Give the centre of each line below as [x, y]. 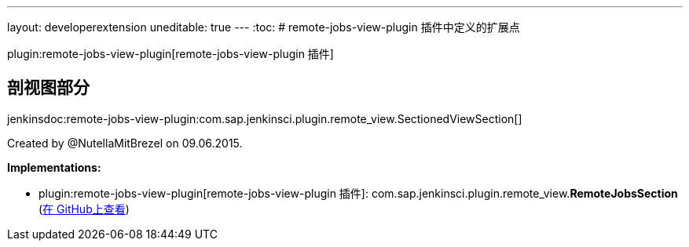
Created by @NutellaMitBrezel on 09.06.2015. [125, 143]
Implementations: [54, 167]
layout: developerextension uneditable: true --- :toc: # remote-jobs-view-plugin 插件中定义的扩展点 [264, 27]
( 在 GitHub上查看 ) [84, 209]
